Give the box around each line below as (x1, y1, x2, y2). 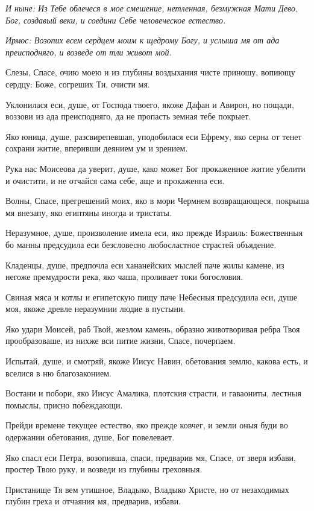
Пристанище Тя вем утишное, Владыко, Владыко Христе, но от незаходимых (5, 483, 289, 495)
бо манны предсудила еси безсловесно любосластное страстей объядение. (5, 238, 277, 250)
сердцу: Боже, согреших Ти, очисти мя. (5, 77, 150, 90)
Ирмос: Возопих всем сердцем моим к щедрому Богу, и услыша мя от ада (5, 34, 280, 46)
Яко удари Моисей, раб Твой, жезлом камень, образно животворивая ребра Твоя (5, 322, 300, 335)
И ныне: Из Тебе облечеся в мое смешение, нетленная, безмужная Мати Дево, (5, 2, 298, 14)
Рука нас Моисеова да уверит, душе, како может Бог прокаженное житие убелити (5, 162, 306, 174)
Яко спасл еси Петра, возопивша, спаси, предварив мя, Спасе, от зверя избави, (5, 451, 296, 463)
